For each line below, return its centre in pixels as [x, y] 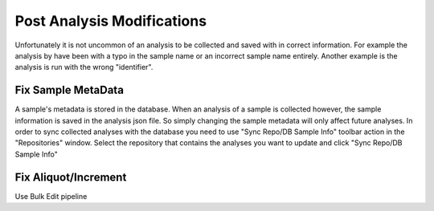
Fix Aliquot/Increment [71, 177]
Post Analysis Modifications [111, 21]
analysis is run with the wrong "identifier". [84, 67]
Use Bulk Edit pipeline [51, 196]
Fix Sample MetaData [70, 90]
